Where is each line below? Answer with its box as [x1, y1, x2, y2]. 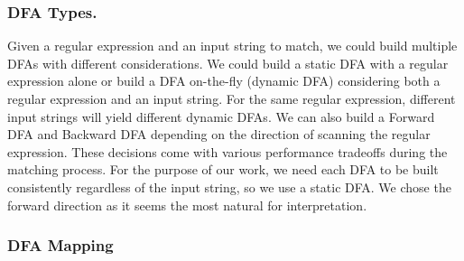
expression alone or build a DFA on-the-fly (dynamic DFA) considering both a [7, 71, 441, 90]
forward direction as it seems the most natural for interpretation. [7, 195, 367, 214]
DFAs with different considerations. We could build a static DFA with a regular [7, 53, 449, 72]
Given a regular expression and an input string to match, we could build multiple [7, 36, 458, 55]
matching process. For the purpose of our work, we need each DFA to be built [7, 160, 439, 179]
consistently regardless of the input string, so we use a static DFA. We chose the [7, 177, 451, 196]
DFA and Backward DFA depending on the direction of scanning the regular [7, 125, 431, 144]
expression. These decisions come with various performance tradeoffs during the [7, 142, 448, 161]
